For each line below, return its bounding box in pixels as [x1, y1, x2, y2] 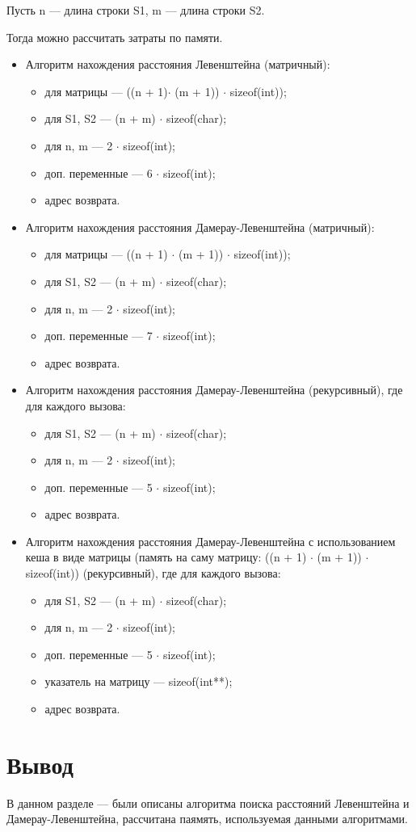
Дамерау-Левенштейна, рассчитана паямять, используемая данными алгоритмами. [6, 810, 408, 827]
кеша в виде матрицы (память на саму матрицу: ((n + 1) [25, 548, 307, 565]
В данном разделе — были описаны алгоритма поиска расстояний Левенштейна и [6, 794, 410, 811]
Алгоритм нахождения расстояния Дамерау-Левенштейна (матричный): [25, 218, 375, 235]
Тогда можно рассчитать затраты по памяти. [6, 28, 223, 45]
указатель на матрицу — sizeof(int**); [44, 673, 233, 690]
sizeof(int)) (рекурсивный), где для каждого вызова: [25, 565, 281, 582]
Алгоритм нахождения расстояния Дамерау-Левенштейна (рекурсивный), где [25, 381, 403, 398]
